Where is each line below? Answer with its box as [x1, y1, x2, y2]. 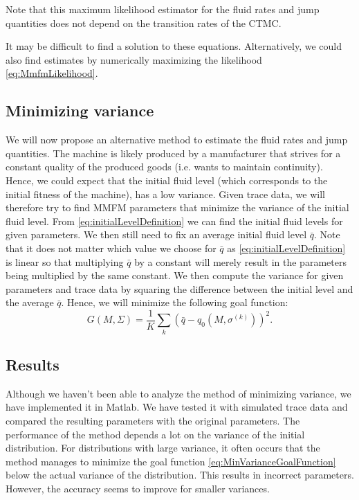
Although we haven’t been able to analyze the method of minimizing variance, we [6, 386, 351, 400]
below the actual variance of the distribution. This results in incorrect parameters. [6, 467, 354, 482]
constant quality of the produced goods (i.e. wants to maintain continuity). [6, 159, 323, 174]
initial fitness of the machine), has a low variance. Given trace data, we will [6, 186, 325, 201]
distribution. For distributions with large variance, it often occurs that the [6, 440, 320, 455]
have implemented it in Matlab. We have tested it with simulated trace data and [6, 400, 348, 414]
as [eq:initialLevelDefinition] [227, 240, 346, 255]
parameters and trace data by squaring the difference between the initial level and [6, 281, 353, 296]
